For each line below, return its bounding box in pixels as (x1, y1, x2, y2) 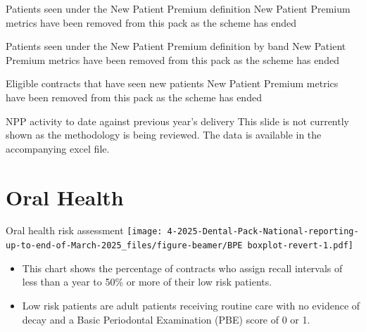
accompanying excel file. (6, 141, 110, 155)
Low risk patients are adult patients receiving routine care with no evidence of (22, 298, 360, 312)
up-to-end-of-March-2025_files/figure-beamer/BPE (6, 241, 243, 251)
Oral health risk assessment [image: (6, 223, 163, 238)
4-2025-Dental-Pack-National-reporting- (167, 226, 359, 237)
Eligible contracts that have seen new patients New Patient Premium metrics (6, 76, 339, 91)
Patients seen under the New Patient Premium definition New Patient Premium (6, 1, 351, 15)
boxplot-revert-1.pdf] (247, 241, 353, 251)
